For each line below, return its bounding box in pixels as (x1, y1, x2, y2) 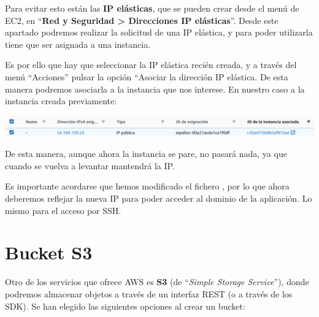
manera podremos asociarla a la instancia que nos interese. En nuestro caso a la (5, 82, 305, 95)
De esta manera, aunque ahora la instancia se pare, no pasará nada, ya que (5, 147, 287, 160)
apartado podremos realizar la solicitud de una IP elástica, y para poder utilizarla (5, 26, 313, 39)
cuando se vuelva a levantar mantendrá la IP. (5, 159, 175, 172)
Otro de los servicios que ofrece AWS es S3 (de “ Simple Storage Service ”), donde (5, 275, 309, 288)
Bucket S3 (5, 240, 93, 265)
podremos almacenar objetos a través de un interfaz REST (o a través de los (5, 287, 293, 300)
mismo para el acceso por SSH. (5, 204, 121, 216)
